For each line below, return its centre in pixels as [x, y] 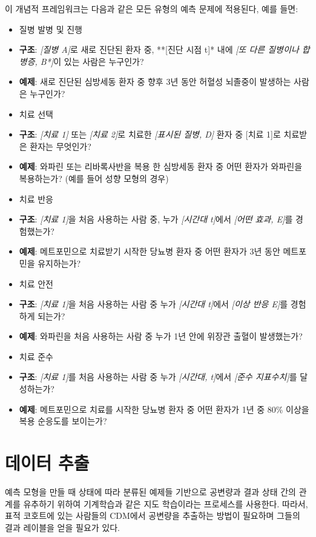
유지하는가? [59, 263]
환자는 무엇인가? [61, 146]
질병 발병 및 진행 [51, 29]
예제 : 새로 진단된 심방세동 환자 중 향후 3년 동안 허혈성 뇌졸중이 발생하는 [155, 82]
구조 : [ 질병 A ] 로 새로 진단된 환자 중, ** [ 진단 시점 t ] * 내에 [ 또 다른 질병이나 [159, 49]
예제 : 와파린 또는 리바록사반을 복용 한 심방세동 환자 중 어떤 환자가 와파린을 [161, 166]
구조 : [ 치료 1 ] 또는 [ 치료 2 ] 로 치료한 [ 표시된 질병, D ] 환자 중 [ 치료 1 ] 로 [150, 134]
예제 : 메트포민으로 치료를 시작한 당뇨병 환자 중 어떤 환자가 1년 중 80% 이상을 [164, 409]
